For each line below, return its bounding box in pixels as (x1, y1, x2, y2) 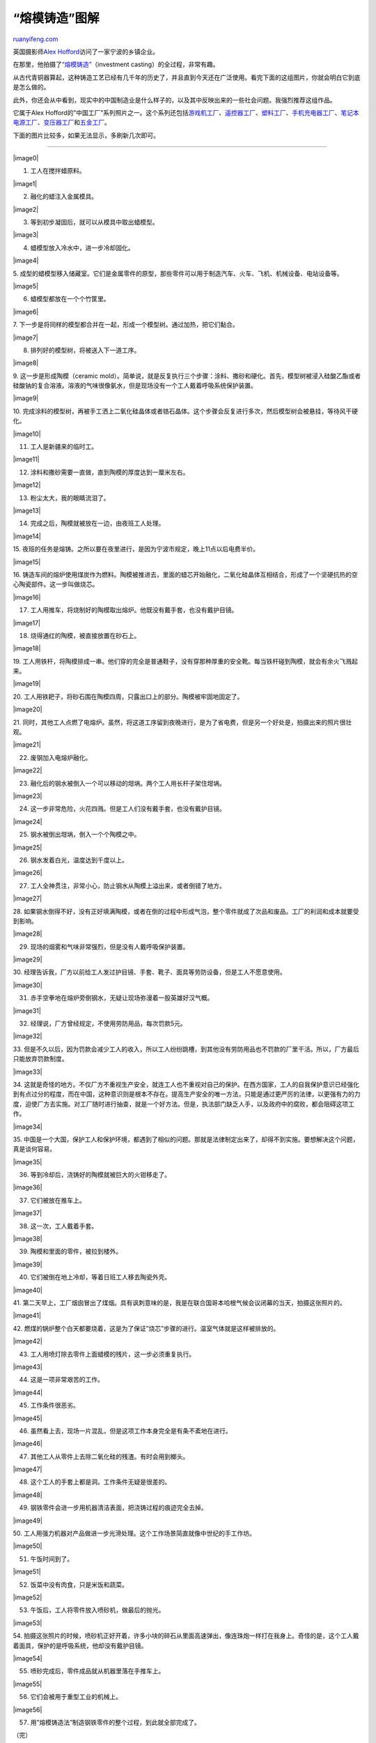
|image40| (13, 1286, 43, 1294)
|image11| (13, 455, 40, 464)
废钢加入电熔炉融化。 (30, 753, 92, 761)
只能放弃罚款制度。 (13, 1055, 68, 1063)
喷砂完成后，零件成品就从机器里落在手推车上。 (30, 1667, 165, 1675)
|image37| (13, 1209, 42, 1217)
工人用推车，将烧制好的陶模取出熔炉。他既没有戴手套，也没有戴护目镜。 (30, 606, 238, 614)
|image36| (13, 1183, 42, 1192)
